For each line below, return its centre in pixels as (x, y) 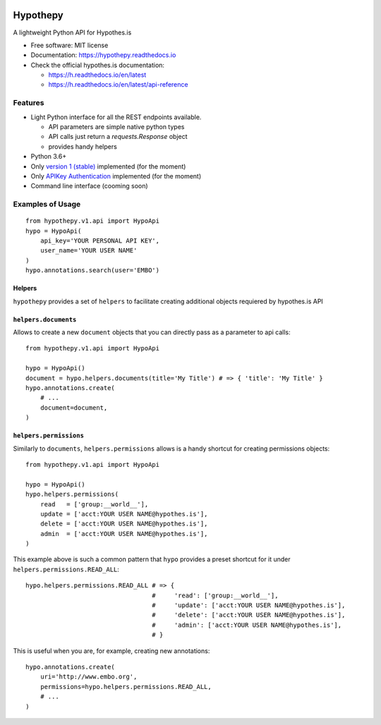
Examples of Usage (47, 205)
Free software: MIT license (69, 45)
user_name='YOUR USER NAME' (89, 251)
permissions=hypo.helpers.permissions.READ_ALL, (126, 687)
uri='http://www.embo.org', (89, 677)
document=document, (74, 408)
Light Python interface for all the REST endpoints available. (116, 117)
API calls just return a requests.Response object (118, 137)
